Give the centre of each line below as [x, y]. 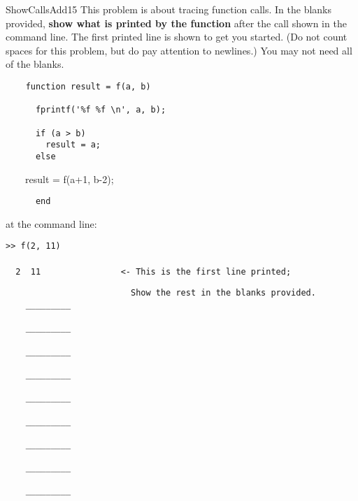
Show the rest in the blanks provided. [223, 293]
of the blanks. [35, 64]
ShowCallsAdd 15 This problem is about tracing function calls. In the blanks [169, 9]
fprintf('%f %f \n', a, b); [101, 110]
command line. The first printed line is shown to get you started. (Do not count [177, 37]
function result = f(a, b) [88, 86]
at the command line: [51, 223]
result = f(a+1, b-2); [69, 179]
